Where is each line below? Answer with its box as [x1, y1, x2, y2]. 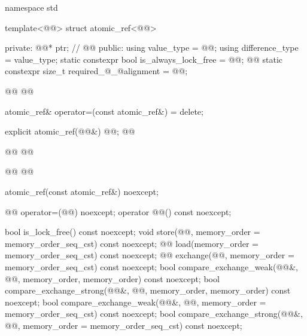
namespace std [5, 1, 58, 13]
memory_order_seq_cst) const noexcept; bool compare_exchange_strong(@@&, [5, 307, 303, 320]
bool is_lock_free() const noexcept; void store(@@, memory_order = [5, 225, 260, 238]
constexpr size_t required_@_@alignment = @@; [5, 65, 188, 77]
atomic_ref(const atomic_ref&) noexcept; [5, 185, 159, 197]
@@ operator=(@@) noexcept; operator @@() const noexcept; [5, 205, 232, 218]
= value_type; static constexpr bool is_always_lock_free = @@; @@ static [5, 53, 283, 65]
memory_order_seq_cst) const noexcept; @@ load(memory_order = [5, 237, 259, 249]
